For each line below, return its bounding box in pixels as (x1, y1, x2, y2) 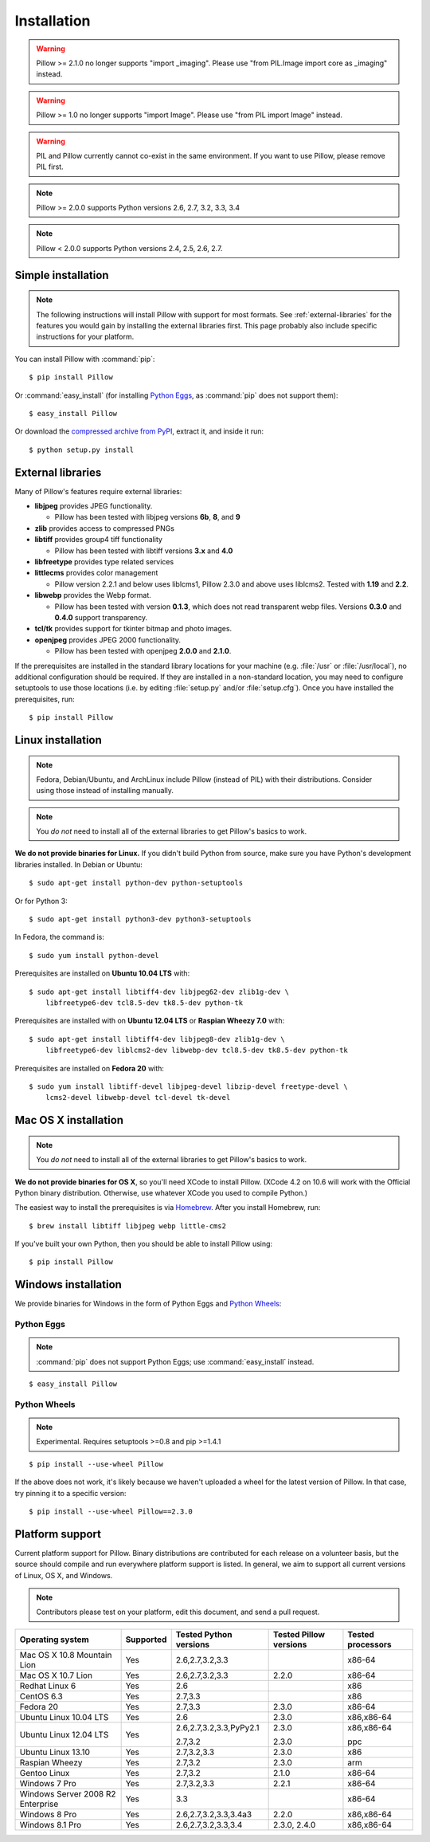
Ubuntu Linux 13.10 (19, 1746, 91, 1758)
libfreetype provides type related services (34, 557, 174, 567)
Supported (125, 1634, 167, 1645)
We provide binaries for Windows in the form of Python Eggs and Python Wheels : (14, 1299, 282, 1309)
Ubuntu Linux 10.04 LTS (19, 1711, 109, 1722)
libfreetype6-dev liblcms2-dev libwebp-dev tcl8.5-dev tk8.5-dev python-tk (45, 1046, 348, 1055)
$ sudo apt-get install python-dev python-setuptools (29, 878, 243, 888)
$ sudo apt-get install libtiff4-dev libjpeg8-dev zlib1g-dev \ (29, 1035, 286, 1043)
